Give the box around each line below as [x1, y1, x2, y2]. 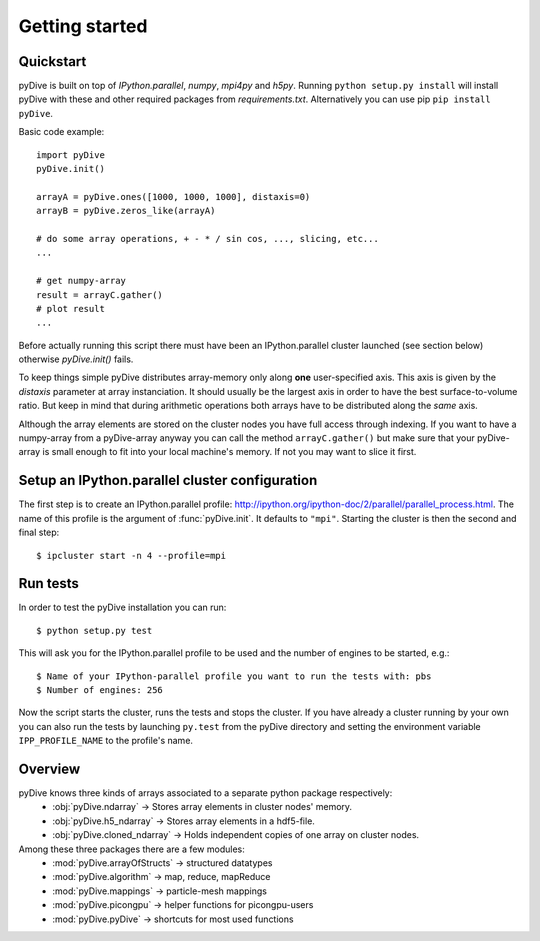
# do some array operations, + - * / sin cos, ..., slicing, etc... [36, 233, 379, 244]
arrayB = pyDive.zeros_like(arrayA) [36, 205, 216, 217]
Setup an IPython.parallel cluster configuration [18, 472, 318, 489]
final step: [18, 526, 60, 539]
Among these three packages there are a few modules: [18, 843, 245, 855]
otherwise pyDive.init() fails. [18, 353, 134, 365]
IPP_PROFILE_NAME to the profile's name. [18, 735, 194, 747]
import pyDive [36, 149, 105, 160]
